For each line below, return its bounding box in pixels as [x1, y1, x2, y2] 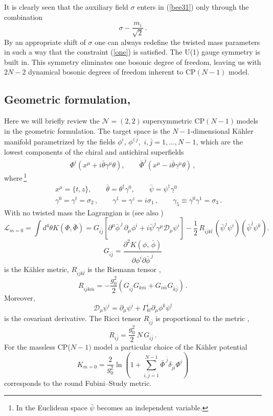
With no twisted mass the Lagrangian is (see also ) [4, 207, 164, 217]
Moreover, [4, 292, 35, 303]
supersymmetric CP [143, 115, 205, 126]
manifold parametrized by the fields [4, 136, 116, 147]
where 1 [4, 170, 27, 183]
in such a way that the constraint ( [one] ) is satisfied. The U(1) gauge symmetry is [4, 46, 260, 57]
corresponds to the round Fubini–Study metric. [4, 377, 152, 388]
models [236, 115, 258, 126]
